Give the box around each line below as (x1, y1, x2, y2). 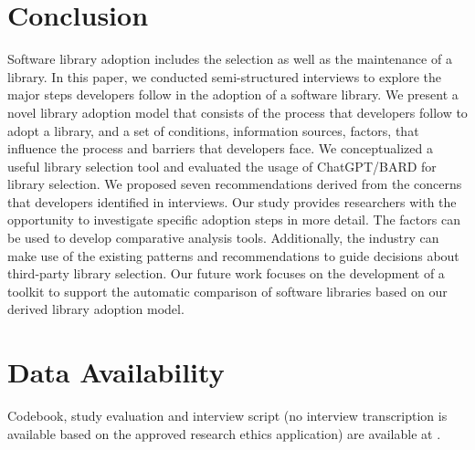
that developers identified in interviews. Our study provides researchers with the (7, 192, 457, 211)
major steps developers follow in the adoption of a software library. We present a (7, 85, 459, 104)
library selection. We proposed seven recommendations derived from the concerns (7, 174, 462, 194)
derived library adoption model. (7, 299, 185, 319)
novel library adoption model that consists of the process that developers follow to (7, 102, 468, 121)
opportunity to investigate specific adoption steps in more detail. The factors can (7, 210, 460, 229)
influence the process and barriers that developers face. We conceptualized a (7, 139, 433, 158)
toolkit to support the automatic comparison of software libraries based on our (7, 281, 448, 300)
